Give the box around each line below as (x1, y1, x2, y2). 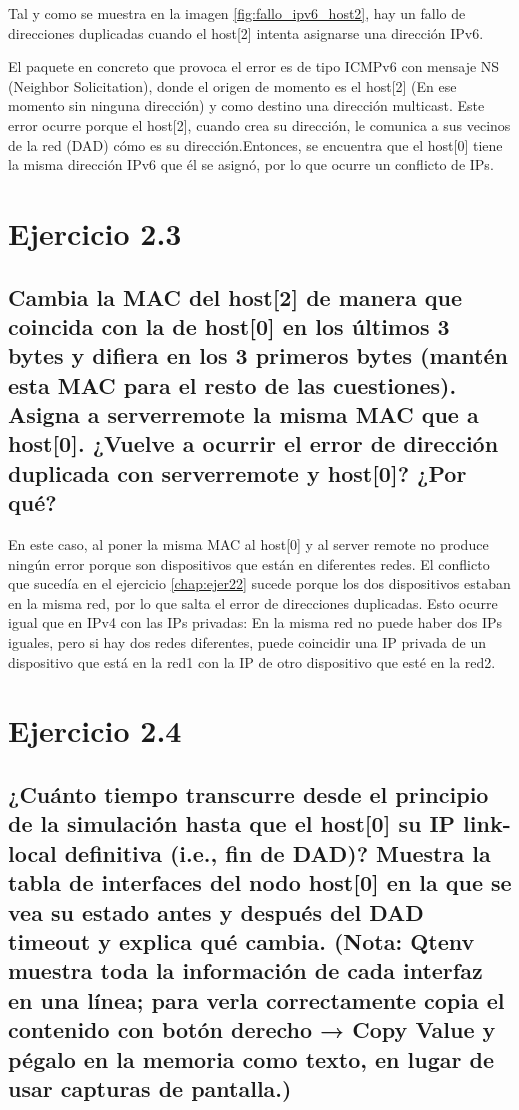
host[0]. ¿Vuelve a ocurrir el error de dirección (8, 428, 499, 459)
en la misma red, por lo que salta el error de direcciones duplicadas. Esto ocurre (8, 592, 498, 613)
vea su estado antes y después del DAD (8, 896, 424, 927)
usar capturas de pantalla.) (8, 1072, 292, 1103)
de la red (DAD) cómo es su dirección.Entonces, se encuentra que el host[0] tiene (8, 134, 503, 155)
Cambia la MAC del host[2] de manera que (8, 281, 463, 312)
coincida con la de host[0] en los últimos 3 (8, 310, 450, 341)
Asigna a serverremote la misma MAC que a (8, 399, 479, 430)
